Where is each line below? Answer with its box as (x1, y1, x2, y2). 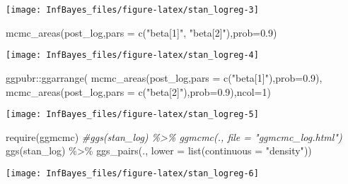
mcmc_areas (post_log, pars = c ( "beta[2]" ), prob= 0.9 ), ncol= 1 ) (6, 84, 271, 99)
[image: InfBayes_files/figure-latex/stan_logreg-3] (6, 5, 259, 15)
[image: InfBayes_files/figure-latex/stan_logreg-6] (6, 168, 259, 178)
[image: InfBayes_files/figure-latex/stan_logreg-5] (6, 109, 259, 120)
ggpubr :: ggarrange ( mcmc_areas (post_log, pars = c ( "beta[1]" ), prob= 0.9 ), (6, 70, 323, 85)
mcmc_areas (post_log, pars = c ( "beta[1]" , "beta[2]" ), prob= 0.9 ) (6, 25, 277, 39)
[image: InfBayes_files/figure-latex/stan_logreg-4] (6, 50, 259, 61)
